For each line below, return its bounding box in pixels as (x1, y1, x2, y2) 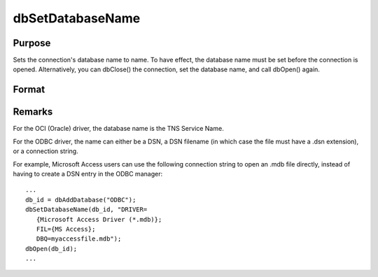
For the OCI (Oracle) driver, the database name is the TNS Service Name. (13, 125, 224, 133)
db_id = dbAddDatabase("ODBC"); (25, 196, 136, 204)
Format (13, 84, 45, 96)
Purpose (13, 37, 51, 49)
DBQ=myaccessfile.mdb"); (36, 235, 122, 243)
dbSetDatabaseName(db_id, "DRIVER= (25, 206, 148, 213)
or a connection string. (13, 147, 78, 155)
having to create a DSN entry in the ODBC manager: (13, 169, 163, 178)
